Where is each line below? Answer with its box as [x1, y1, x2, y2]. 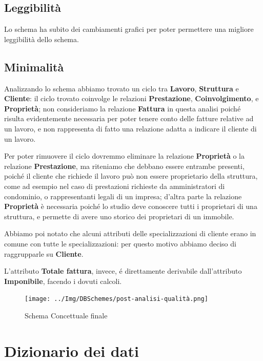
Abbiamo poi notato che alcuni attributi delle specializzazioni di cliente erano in [4, 228, 256, 239]
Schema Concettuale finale [25, 310, 108, 320]
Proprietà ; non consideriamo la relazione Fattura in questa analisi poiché [4, 103, 241, 113]
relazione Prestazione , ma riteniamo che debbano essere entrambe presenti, [4, 160, 245, 171]
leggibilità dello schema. [4, 33, 79, 44]
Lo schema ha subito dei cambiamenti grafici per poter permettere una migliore [4, 24, 254, 34]
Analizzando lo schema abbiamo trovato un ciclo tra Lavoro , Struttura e [4, 83, 239, 93]
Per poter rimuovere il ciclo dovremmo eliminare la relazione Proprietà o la [4, 150, 245, 161]
